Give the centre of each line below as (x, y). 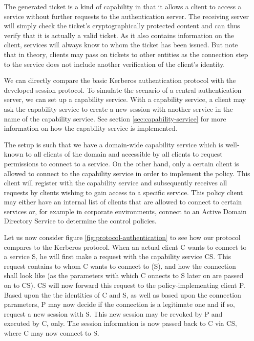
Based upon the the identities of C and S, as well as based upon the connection (123, 294)
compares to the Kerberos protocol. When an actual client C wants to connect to (125, 247)
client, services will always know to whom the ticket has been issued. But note (121, 45)
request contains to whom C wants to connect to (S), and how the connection (120, 266)
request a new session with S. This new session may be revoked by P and (113, 313)
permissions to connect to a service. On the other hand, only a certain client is (122, 163)
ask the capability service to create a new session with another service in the (118, 109)
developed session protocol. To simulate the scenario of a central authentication (123, 90)
